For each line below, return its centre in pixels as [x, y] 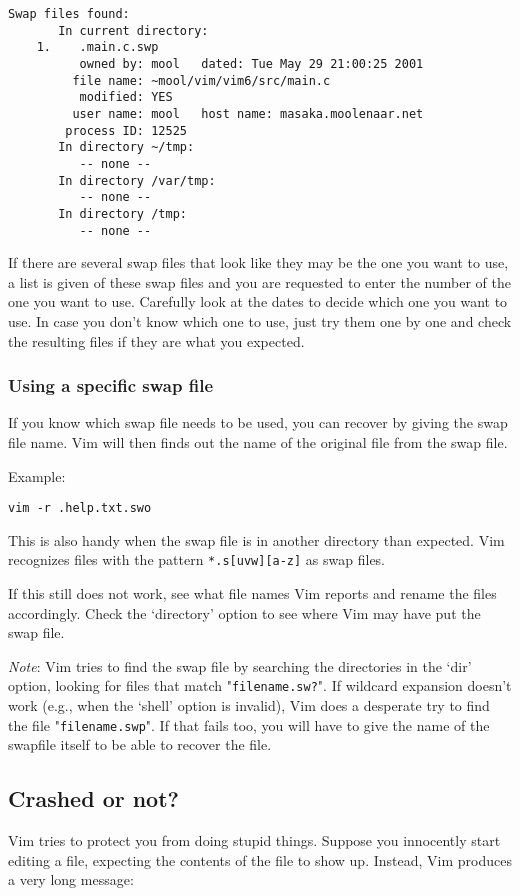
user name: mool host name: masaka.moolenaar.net [248, 113]
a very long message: [71, 879]
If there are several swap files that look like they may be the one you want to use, [258, 262]
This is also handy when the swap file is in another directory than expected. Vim [256, 539]
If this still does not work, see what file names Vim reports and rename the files [252, 593]
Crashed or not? [93, 798]
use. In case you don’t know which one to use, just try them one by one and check [260, 320]
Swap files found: [69, 14]
